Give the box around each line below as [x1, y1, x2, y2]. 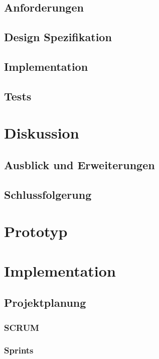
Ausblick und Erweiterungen [4, 157, 155, 172]
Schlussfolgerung [4, 186, 92, 202]
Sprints [4, 344, 34, 356]
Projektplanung [4, 295, 86, 310]
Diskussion [4, 123, 79, 143]
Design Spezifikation [4, 29, 112, 45]
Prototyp [4, 221, 68, 242]
